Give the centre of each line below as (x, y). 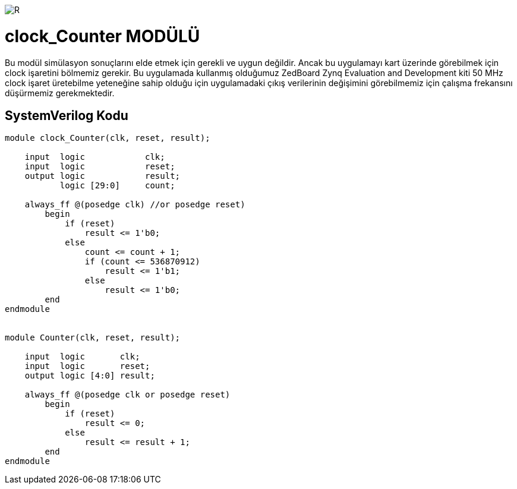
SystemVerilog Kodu (67, 115)
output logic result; (103, 176)
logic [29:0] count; (117, 186)
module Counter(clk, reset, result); (93, 338)
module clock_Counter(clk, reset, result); (108, 138)
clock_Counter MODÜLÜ (103, 36)
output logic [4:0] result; (90, 376)
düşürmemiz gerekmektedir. (60, 93)
